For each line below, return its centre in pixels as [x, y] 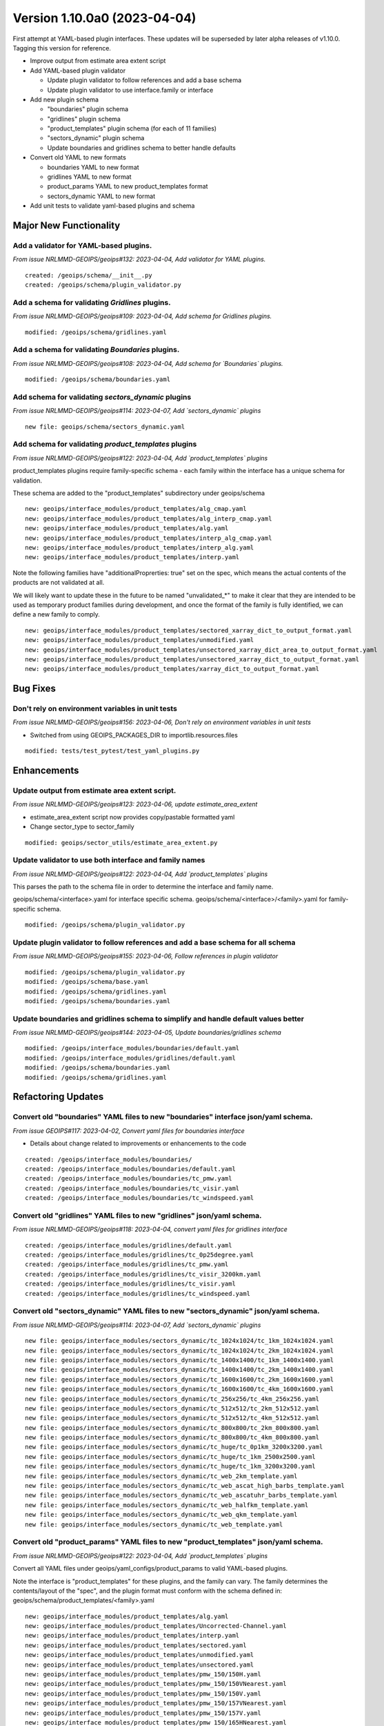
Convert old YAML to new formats [78, 157]
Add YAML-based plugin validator [78, 70]
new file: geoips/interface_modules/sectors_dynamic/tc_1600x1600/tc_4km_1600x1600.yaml [180, 1389]
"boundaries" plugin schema [88, 109]
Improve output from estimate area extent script [98, 61]
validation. [28, 481]
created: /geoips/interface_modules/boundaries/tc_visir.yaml [132, 1188]
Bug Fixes [34, 689]
